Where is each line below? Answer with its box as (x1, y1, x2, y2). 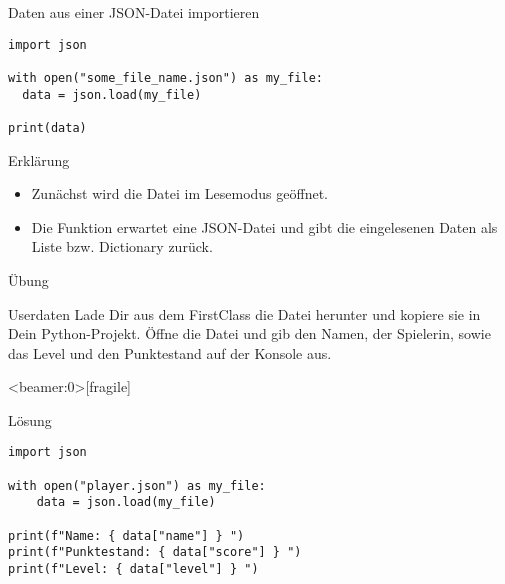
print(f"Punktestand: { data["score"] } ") (8, 545, 302, 560)
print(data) (8, 120, 87, 135)
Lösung (8, 409, 52, 430)
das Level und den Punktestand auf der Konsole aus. (8, 342, 332, 363)
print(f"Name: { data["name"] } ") (8, 528, 245, 543)
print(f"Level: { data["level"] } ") (8, 562, 259, 577)
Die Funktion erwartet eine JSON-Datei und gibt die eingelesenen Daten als (31, 216, 498, 237)
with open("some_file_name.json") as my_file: (8, 70, 323, 85)
